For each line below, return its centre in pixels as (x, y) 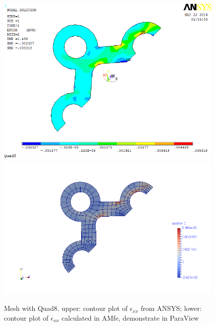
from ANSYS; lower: (171, 308)
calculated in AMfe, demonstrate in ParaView (130, 317)
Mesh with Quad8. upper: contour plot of (66, 308)
